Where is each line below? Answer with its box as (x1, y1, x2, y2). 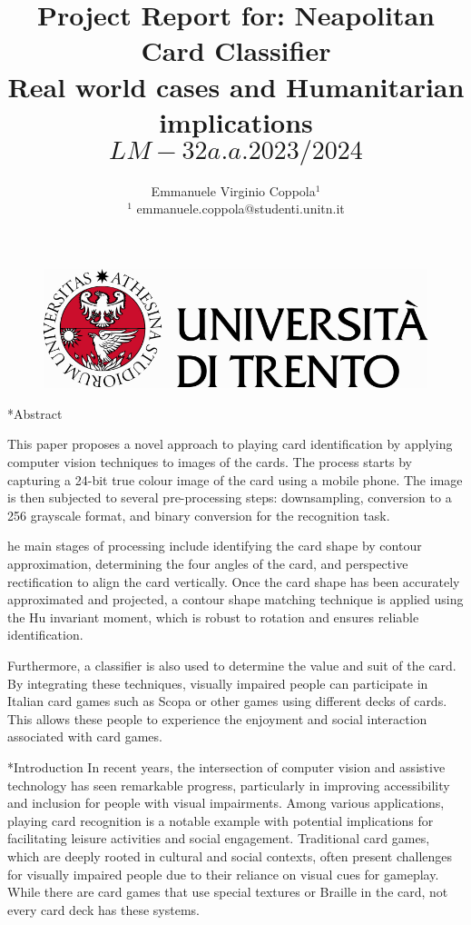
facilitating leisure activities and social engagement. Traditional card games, (7, 829, 430, 848)
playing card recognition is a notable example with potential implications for (7, 811, 434, 830)
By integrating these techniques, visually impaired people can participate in (7, 673, 428, 692)
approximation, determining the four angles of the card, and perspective (7, 554, 408, 573)
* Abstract (7, 403, 63, 423)
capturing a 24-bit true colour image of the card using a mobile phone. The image (7, 470, 463, 489)
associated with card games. (7, 727, 162, 746)
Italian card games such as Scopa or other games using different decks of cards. (7, 691, 447, 711)
